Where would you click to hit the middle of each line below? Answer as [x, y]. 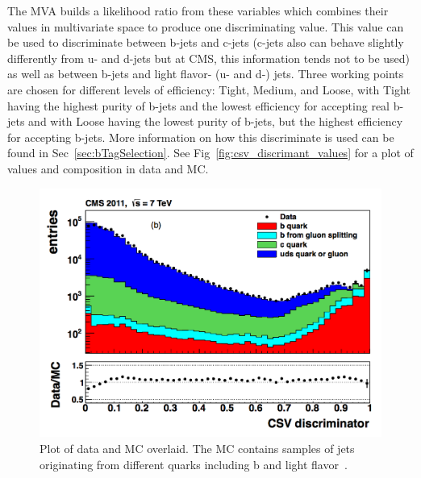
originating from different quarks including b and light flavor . [194, 464]
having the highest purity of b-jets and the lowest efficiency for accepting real [198, 105]
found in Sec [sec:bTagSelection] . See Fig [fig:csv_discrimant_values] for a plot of [210, 153]
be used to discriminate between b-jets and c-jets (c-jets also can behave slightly [206, 42]
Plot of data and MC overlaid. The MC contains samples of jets [197, 449]
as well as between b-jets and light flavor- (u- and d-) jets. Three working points [206, 74]
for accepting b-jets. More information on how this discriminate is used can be [201, 137]
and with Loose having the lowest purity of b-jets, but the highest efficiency [216, 121]
